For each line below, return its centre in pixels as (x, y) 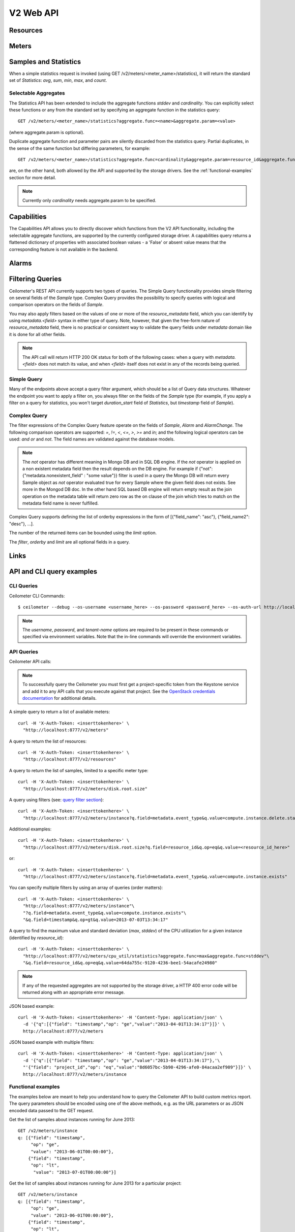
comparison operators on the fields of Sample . (56, 305)
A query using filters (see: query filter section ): (57, 800)
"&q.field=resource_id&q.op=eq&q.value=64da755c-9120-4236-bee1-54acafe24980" (120, 963)
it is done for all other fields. (37, 334)
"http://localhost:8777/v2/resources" (70, 759)
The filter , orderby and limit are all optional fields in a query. (70, 542)
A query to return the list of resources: (48, 741)
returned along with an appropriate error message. (74, 992)
